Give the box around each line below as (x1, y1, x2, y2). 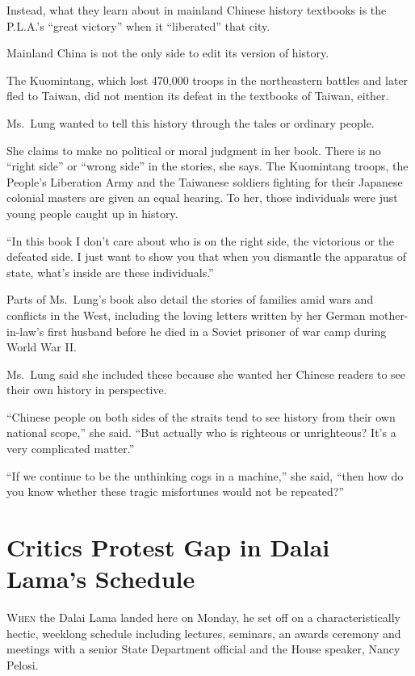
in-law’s (6, 322, 44, 339)
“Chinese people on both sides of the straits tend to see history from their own (6, 408, 396, 425)
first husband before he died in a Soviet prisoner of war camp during (48, 322, 387, 339)
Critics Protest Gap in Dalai (6, 531, 330, 564)
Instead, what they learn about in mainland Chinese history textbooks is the (6, 2, 387, 18)
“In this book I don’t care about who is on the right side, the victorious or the (6, 232, 394, 249)
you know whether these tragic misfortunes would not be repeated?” (6, 483, 345, 500)
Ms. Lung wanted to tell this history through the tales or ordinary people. (6, 114, 375, 131)
